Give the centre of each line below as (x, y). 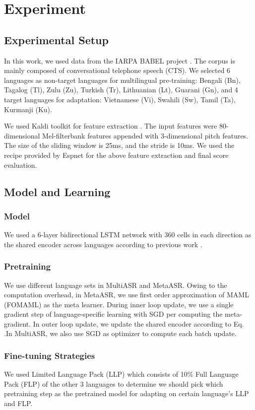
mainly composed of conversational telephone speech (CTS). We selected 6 (117, 70)
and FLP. (18, 403)
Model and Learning (57, 191)
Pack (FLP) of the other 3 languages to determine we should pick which (114, 383)
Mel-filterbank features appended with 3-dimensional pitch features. (145, 135)
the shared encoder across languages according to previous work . (103, 244)
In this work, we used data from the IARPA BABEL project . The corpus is (120, 60)
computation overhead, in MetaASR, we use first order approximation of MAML (127, 295)
